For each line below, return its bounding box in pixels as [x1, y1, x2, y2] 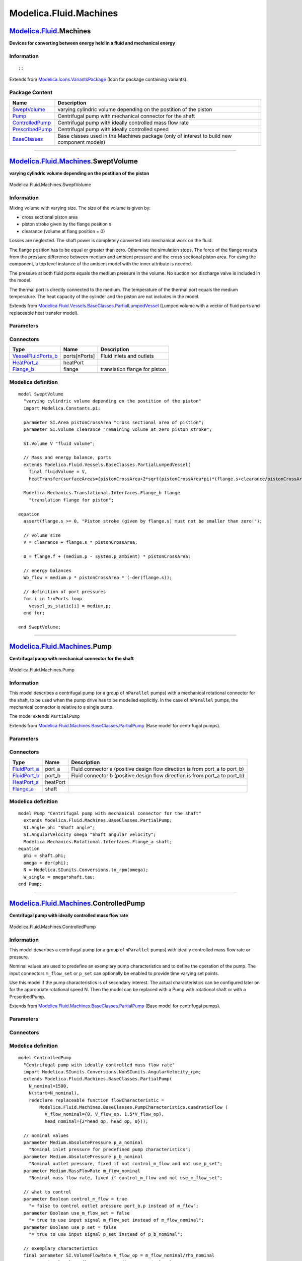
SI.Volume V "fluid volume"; [23, 440, 96, 446]
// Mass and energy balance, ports [23, 454, 112, 461]
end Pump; [18, 881, 42, 887]
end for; [23, 610, 45, 616]
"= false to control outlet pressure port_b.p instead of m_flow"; [28, 1203, 199, 1209]
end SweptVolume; [18, 624, 61, 630]
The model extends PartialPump [9, 713, 80, 719]
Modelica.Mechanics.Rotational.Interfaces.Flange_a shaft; [23, 839, 172, 844]
